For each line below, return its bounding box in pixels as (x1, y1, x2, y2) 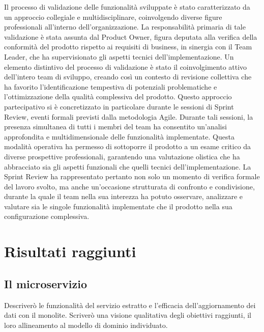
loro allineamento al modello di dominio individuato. (4, 319, 168, 330)
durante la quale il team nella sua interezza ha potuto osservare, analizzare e (4, 191, 243, 202)
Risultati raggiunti (4, 241, 136, 262)
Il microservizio (4, 275, 87, 291)
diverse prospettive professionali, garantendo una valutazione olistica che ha (4, 151, 240, 161)
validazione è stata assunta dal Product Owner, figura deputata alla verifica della (4, 31, 257, 42)
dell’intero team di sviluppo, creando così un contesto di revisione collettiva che (4, 71, 252, 82)
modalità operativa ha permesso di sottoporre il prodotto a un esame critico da (4, 141, 251, 152)
